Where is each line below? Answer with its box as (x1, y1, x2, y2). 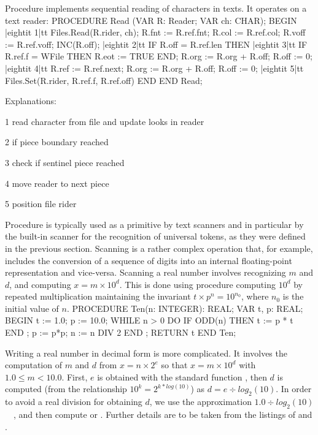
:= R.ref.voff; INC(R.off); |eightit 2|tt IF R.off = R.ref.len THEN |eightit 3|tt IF (5, 37, 308, 50)
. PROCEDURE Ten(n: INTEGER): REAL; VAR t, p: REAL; (66, 301, 303, 314)
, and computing (9, 278, 71, 290)
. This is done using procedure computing (119, 278, 276, 290)
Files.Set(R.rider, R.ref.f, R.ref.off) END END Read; (5, 74, 203, 86)
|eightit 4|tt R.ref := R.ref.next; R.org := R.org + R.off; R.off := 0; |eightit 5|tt (5, 61, 304, 74)
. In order (276, 382, 312, 395)
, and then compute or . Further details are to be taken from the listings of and (13, 408, 312, 421)
